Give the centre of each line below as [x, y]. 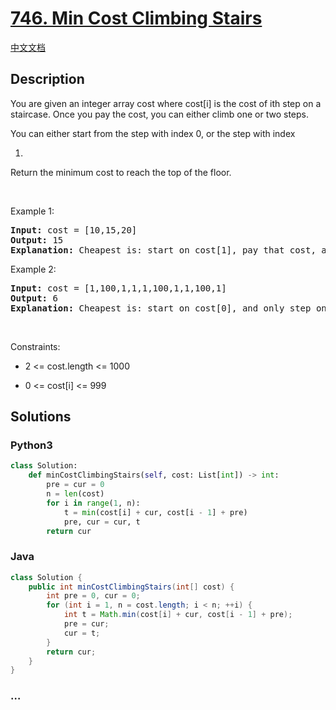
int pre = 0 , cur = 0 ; [93, 596]
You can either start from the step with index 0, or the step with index [153, 133]
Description [47, 79]
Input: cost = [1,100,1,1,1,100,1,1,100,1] [118, 288]
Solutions [41, 417]
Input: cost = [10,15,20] [74, 230]
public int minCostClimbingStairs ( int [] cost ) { [131, 587]
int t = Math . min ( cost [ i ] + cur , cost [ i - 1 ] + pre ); [178, 615]
